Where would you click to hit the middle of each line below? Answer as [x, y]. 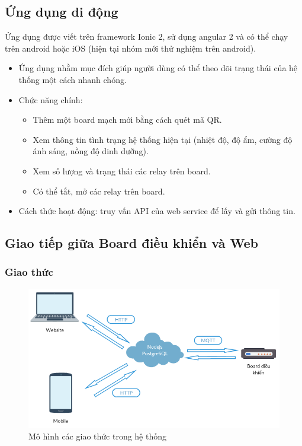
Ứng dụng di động [62, 12]
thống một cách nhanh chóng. [73, 79]
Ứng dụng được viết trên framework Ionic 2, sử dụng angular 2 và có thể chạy [147, 36]
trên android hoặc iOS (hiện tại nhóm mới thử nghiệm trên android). [131, 48]
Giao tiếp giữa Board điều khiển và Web [131, 243]
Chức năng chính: [51, 99]
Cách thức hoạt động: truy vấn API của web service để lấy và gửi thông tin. [157, 211]
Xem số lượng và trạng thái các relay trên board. [122, 171]
